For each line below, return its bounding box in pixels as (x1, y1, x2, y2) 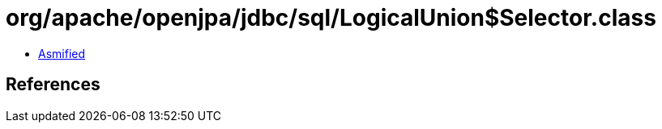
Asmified (38, 46, 86, 60)
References (6, 74, 100, 95)
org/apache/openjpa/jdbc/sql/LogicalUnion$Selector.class (6, 4, 656, 31)
